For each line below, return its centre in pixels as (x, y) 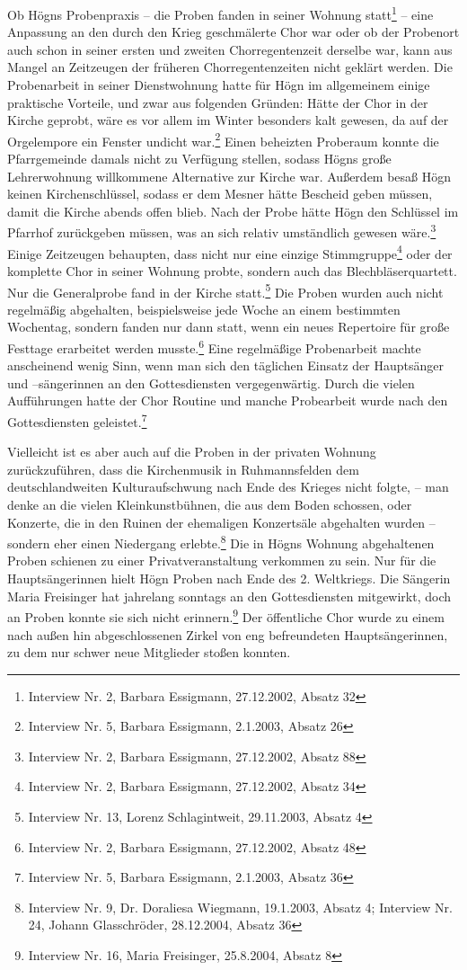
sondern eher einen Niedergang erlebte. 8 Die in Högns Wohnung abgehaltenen (221, 542)
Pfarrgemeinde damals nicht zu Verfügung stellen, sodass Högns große (199, 159)
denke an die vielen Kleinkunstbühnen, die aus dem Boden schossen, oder (210, 505)
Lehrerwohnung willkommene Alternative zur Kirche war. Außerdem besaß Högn (229, 176)
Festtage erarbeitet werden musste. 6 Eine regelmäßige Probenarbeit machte (214, 346)
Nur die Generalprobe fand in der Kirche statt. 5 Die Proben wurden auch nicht (225, 290)
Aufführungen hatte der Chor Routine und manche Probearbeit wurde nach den (228, 400)
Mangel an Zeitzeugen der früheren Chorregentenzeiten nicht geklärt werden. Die (230, 67)
